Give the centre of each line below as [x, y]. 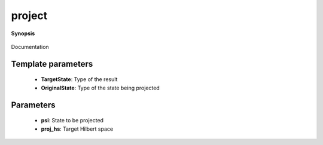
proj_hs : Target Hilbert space [77, 129]
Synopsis [23, 33]
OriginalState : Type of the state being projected [100, 88]
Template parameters [52, 64]
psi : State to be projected [72, 121]
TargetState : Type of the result [79, 79]
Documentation [30, 47]
